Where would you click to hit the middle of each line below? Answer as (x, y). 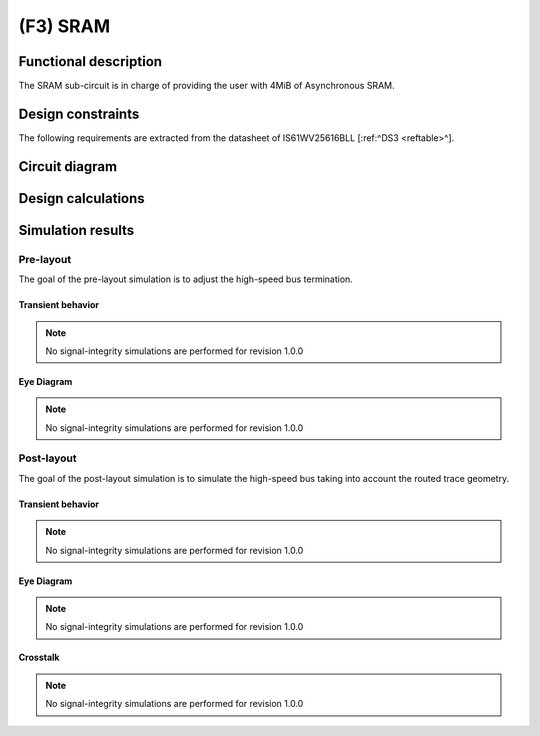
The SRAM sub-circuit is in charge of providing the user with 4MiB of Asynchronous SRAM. (206, 86)
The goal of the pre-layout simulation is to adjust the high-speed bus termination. (186, 279)
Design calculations (81, 198)
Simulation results (76, 230)
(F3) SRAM (64, 26)
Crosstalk (39, 657)
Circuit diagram (68, 166)
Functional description (90, 61)
